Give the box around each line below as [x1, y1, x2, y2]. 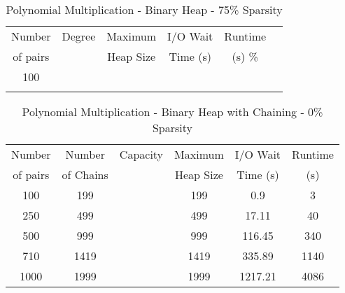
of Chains [62, 166, 108, 183]
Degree [62, 28, 96, 44]
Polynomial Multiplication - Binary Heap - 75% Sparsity [6, 1, 283, 17]
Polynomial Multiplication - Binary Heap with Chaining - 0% [22, 103, 323, 120]
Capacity [119, 146, 164, 162]
